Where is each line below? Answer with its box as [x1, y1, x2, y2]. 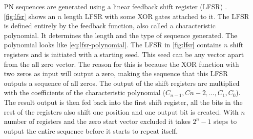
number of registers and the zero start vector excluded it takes [4, 116, 191, 126]
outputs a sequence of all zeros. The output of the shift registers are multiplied [4, 78, 240, 88]
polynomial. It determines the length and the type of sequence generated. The [4, 30, 237, 40]
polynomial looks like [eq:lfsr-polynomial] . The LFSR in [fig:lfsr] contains [4, 40, 222, 50]
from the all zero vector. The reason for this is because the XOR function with [4, 59, 239, 69]
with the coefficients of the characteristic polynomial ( [4, 87, 166, 98]
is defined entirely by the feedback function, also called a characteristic [4, 20, 216, 31]
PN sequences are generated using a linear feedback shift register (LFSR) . [4, 1, 227, 11]
